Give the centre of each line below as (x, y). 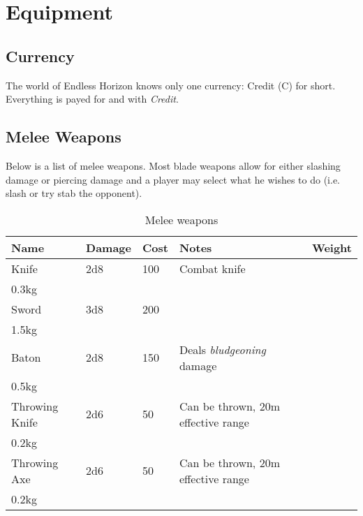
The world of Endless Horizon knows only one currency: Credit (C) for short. (171, 85)
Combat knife (212, 268)
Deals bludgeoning (222, 349)
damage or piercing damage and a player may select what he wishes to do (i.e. (173, 179)
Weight (332, 247)
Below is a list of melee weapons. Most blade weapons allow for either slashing (173, 165)
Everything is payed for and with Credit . (92, 99)
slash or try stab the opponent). (74, 193)
